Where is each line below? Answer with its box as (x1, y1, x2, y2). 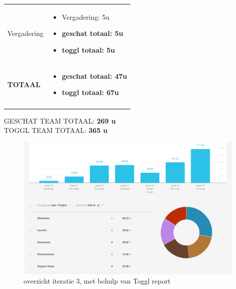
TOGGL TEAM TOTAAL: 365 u (4, 125, 108, 135)
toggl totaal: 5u (62, 44, 115, 55)
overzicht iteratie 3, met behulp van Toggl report (24, 276, 171, 286)
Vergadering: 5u (62, 11, 110, 22)
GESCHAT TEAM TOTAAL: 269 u (4, 115, 116, 126)
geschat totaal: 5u (62, 28, 123, 38)
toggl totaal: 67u (62, 87, 119, 97)
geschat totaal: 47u (62, 70, 127, 81)
